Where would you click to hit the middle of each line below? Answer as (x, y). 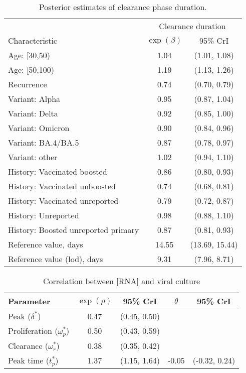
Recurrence (28, 84)
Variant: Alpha (34, 99)
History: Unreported (44, 215)
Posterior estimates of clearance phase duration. (123, 7)
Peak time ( (29, 360)
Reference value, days (46, 244)
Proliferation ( (33, 331)
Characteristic (33, 40)
